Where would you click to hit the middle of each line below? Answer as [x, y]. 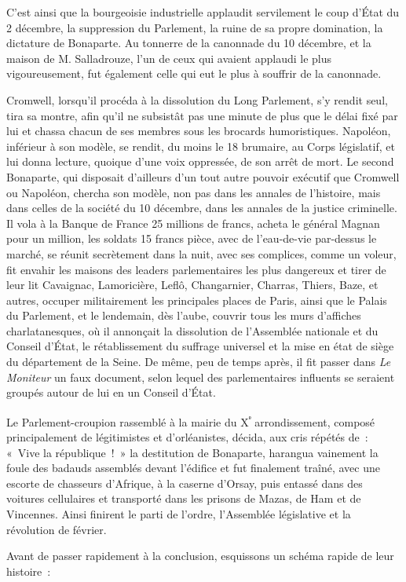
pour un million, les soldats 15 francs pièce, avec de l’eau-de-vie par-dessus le [192, 238]
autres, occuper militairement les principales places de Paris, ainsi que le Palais [197, 300]
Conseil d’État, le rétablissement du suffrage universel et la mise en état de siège [200, 346]
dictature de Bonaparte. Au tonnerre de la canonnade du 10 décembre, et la [189, 43]
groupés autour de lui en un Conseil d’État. [111, 392]
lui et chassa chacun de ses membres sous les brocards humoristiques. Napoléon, [199, 131]
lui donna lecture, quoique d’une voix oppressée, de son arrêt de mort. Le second [200, 161]
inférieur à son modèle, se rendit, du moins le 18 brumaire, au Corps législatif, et [201, 146]
